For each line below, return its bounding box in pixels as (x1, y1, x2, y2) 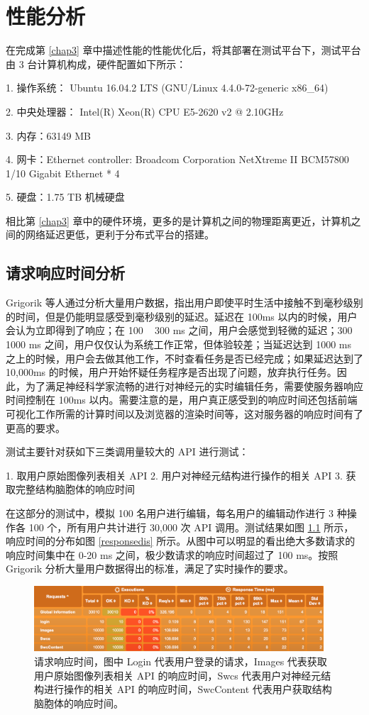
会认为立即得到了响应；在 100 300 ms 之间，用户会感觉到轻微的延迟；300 (6, 323, 353, 338)
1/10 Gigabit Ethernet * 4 (6, 165, 120, 180)
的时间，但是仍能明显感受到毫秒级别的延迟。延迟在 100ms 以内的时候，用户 (6, 309, 358, 323)
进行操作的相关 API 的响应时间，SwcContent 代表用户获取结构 (43, 682, 332, 697)
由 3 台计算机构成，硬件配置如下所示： (6, 56, 187, 71)
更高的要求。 (6, 420, 65, 435)
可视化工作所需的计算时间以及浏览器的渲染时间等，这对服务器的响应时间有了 (6, 406, 363, 421)
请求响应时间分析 (6, 262, 125, 284)
